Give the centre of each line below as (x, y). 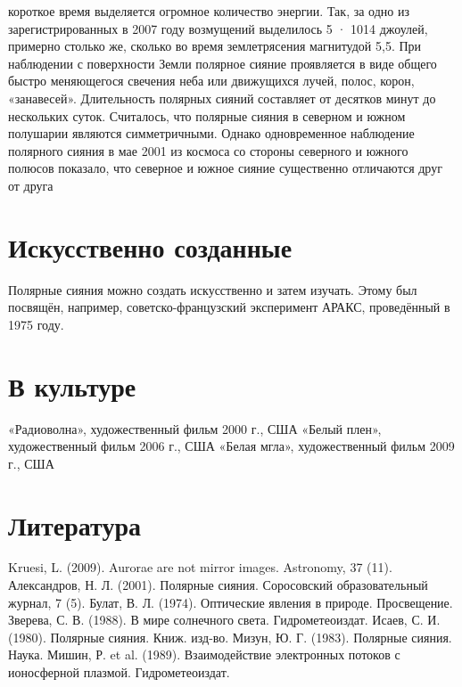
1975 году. (36, 324)
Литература (74, 524)
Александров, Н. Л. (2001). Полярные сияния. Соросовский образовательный (218, 585)
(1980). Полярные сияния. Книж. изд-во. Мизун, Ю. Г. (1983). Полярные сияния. (230, 637)
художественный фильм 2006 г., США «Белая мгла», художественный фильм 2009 (231, 446)
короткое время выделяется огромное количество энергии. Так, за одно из (209, 11)
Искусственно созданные (150, 246)
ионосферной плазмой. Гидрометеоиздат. (119, 672)
